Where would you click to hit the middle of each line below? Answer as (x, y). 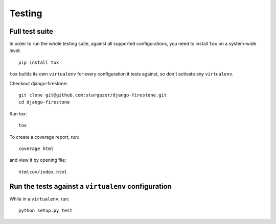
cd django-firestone (44, 102)
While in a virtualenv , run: (39, 198)
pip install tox (39, 62)
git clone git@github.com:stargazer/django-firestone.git (93, 95)
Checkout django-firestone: (39, 83)
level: (15, 51)
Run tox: (18, 114)
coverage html (36, 148)
